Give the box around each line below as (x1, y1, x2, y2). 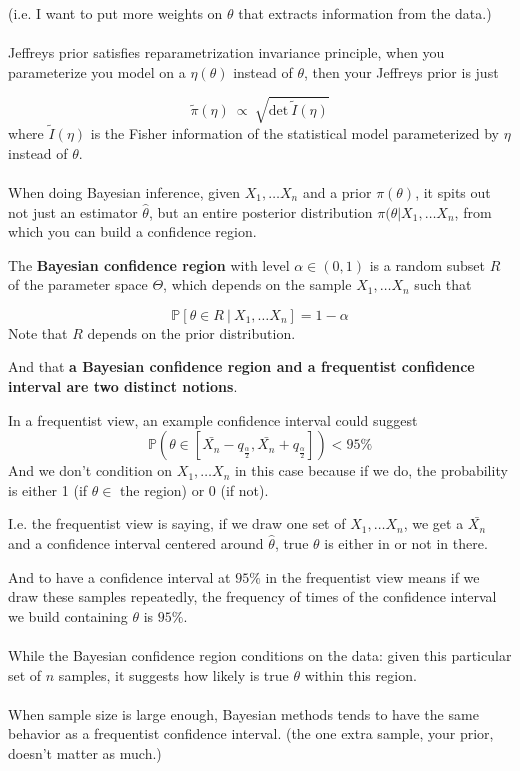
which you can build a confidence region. (8, 221, 257, 242)
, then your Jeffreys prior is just (303, 61, 499, 82)
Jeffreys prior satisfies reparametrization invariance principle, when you (8, 42, 445, 63)
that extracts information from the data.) (238, 3, 492, 23)
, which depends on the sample (163, 274, 352, 295)
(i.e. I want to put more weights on (8, 3, 223, 23)
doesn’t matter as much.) (8, 742, 162, 763)
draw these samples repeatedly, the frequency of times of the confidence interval (8, 586, 497, 607)
